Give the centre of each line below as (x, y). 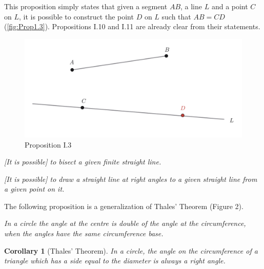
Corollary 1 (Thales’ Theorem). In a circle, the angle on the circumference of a (131, 250)
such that (176, 16)
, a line (191, 6)
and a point (230, 6)
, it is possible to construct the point (76, 16)
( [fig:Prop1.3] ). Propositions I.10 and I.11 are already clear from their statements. (132, 26)
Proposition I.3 (48, 144)
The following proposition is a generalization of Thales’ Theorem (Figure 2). (124, 206)
